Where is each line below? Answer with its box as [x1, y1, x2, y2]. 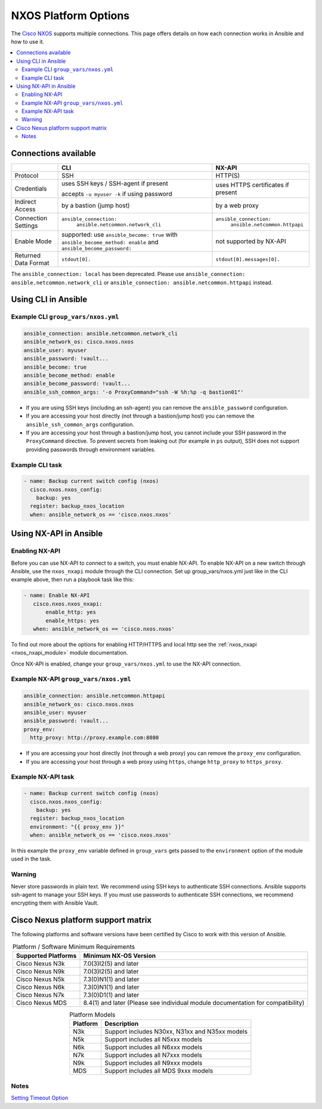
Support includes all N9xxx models [104, 1059, 203, 1067]
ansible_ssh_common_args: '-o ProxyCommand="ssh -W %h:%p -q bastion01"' [23, 388, 244, 396]
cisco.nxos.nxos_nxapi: [33, 601, 103, 607]
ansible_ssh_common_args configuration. [26, 421, 134, 428]
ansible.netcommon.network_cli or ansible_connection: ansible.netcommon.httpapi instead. [11, 278, 273, 286]
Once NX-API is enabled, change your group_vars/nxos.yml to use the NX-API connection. [11, 660, 241, 667]
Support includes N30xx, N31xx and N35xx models [104, 1028, 247, 1036]
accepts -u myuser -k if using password [61, 190, 172, 198]
